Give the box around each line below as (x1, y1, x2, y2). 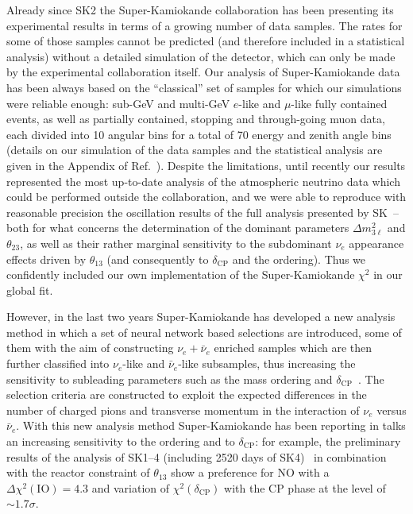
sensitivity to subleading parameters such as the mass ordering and (6, 370, 333, 387)
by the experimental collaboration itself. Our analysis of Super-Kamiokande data (6, 64, 400, 80)
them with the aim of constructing (6, 339, 174, 356)
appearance (349, 234, 404, 251)
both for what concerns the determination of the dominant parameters (6, 219, 349, 236)
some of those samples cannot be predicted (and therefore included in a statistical (6, 33, 405, 49)
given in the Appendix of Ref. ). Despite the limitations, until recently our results (6, 157, 406, 173)
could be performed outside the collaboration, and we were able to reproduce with (6, 188, 407, 205)
